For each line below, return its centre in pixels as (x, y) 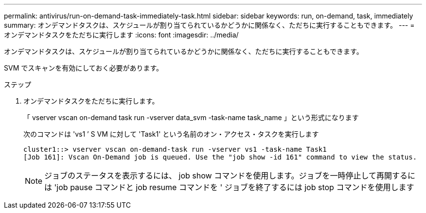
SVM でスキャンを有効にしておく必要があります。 (83, 68)
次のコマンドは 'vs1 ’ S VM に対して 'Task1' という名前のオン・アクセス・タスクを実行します (171, 134)
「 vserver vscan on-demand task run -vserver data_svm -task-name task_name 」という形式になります (191, 117)
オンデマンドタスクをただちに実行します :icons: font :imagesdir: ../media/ (121, 35)
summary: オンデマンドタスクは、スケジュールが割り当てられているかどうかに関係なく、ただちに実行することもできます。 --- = (209, 25)
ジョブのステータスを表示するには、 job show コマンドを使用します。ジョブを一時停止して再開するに (230, 176)
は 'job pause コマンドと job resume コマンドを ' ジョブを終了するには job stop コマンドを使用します (229, 187)
